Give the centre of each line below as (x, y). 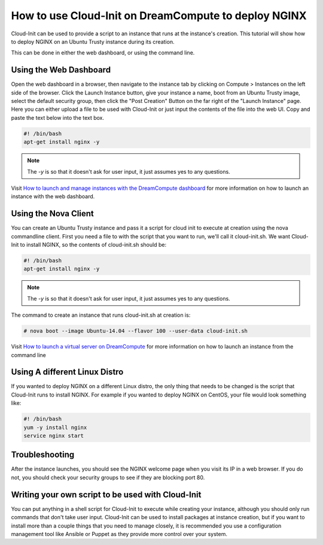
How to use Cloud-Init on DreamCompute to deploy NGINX (159, 16)
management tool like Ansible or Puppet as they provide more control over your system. (119, 534)
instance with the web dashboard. (53, 196)
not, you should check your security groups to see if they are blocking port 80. (108, 477)
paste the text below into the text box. (58, 117)
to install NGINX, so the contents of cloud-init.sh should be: (93, 245)
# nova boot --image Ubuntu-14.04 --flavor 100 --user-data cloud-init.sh (136, 331)
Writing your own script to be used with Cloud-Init (106, 494)
